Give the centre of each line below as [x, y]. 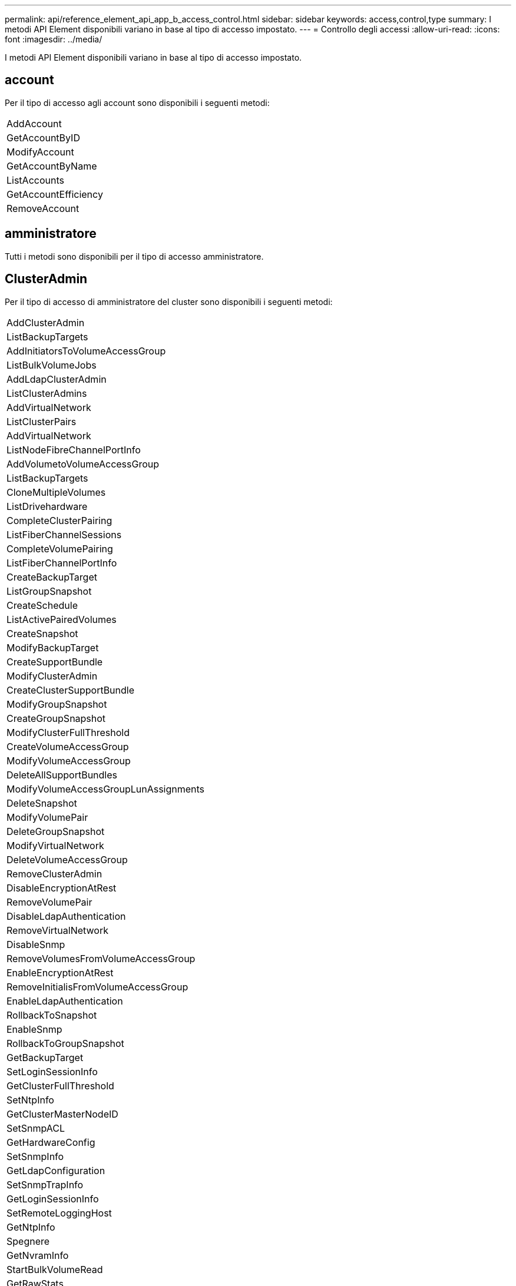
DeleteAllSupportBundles [62, 775]
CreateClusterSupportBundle [71, 690]
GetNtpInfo [31, 1227]
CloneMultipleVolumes [56, 492]
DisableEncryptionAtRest [62, 888]
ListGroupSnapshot [49, 591]
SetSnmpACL [36, 1128]
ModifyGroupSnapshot [57, 704]
